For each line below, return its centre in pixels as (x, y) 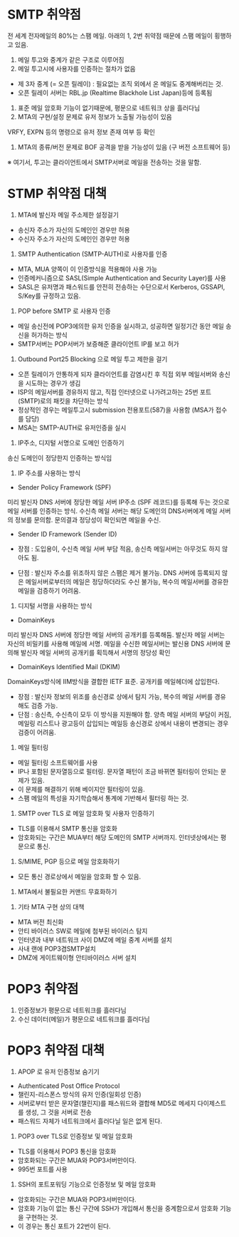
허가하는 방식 (49, 335)
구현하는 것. (42, 1217)
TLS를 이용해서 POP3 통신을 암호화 (67, 1151)
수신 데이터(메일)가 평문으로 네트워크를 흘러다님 (84, 1019)
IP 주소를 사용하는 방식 (49, 473)
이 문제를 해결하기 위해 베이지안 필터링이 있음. (81, 789)
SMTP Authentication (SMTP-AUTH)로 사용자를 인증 (92, 254)
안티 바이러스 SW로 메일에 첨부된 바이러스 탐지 (83, 931)
